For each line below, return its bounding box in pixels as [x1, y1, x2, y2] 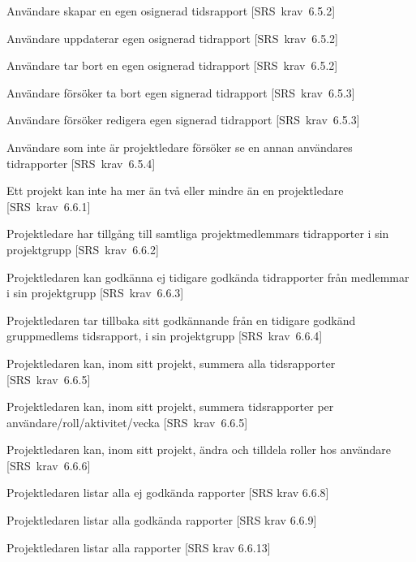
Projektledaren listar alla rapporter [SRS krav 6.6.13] [6, 538, 271, 556]
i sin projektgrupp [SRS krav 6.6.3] [6, 284, 184, 301]
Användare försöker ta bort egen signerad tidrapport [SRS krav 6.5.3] [6, 84, 355, 101]
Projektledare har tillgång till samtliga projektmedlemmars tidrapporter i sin [6, 225, 389, 242]
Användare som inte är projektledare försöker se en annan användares [6, 138, 353, 155]
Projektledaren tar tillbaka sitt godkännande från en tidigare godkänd [6, 311, 356, 328]
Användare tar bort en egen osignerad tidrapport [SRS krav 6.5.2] [6, 57, 338, 74]
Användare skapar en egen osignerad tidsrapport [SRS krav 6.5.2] [6, 2, 336, 19]
